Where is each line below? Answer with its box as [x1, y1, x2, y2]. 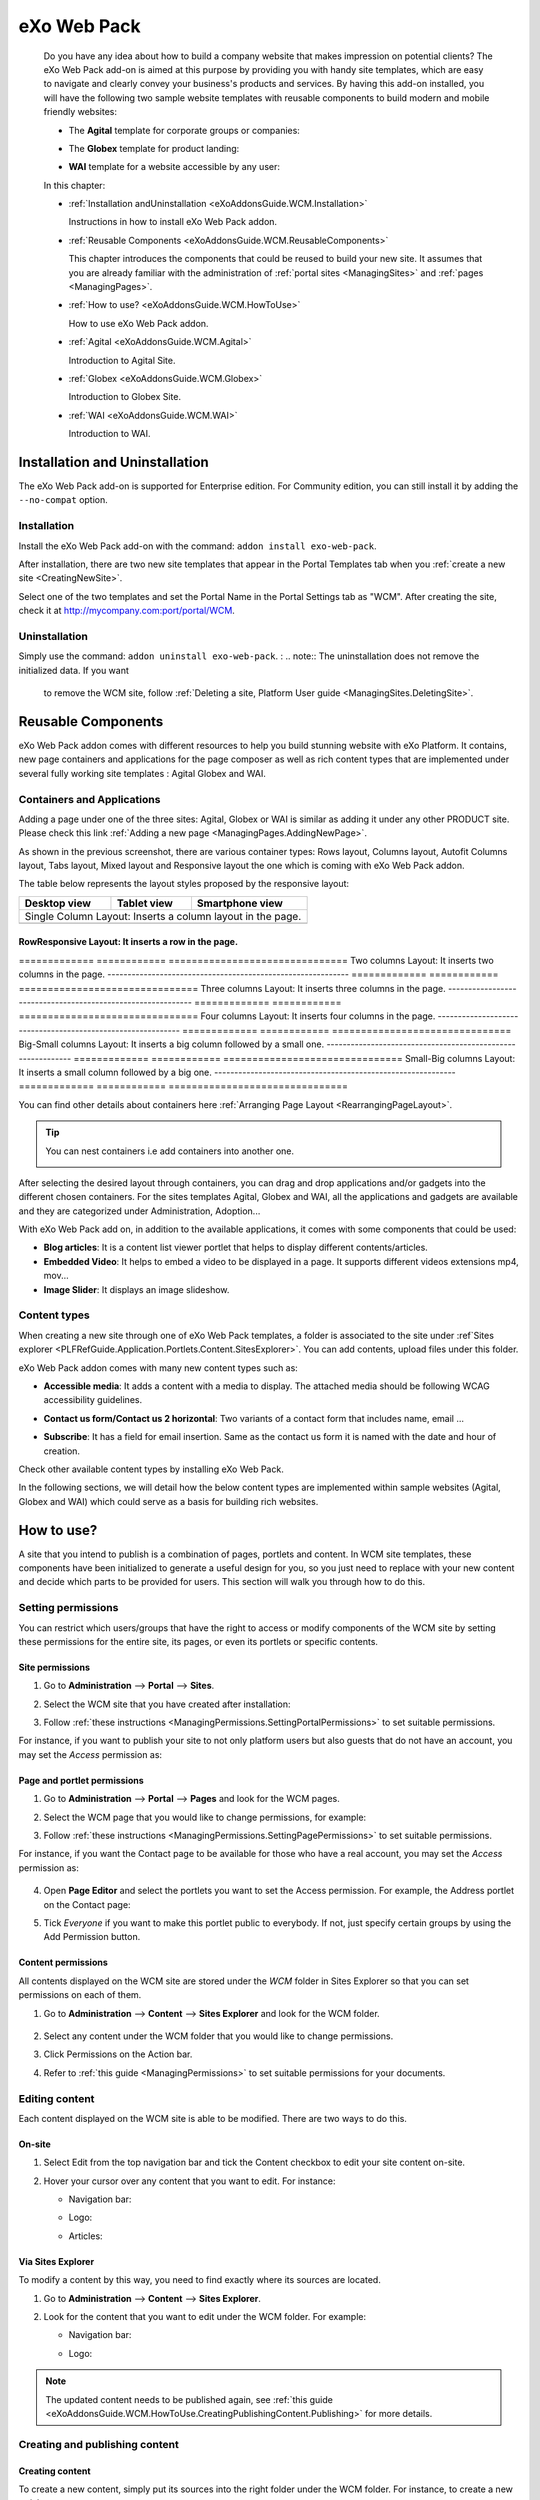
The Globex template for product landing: [68, 142, 240, 154]
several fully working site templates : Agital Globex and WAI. [18, 767, 267, 779]
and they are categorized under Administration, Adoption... [18, 1205, 261, 1217]
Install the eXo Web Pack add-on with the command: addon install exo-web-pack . [18, 540, 377, 552]
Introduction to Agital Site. [68, 354, 176, 366]
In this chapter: [43, 179, 106, 191]
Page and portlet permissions [18, 1774, 144, 1786]
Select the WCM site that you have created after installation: [43, 1698, 291, 1710]
